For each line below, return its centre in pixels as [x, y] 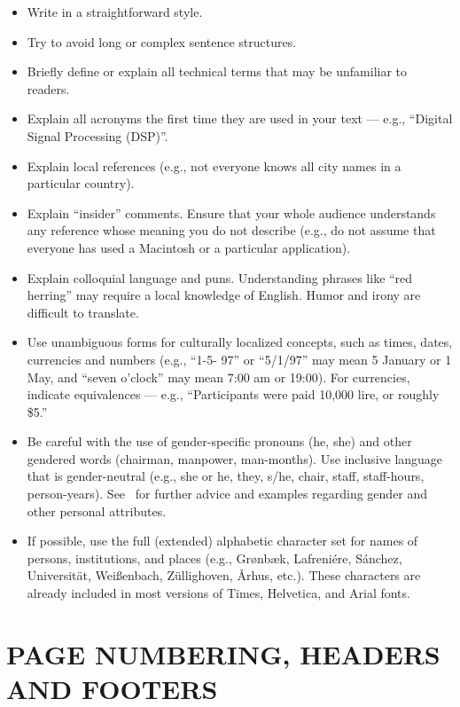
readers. [48, 88]
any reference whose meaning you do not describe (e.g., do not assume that [231, 230]
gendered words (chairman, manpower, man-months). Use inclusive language [235, 458]
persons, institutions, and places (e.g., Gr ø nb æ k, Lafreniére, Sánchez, [214, 558]
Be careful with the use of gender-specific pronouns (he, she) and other [219, 441]
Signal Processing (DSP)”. [97, 135]
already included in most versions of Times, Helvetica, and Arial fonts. [218, 593]
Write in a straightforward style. [115, 12]
